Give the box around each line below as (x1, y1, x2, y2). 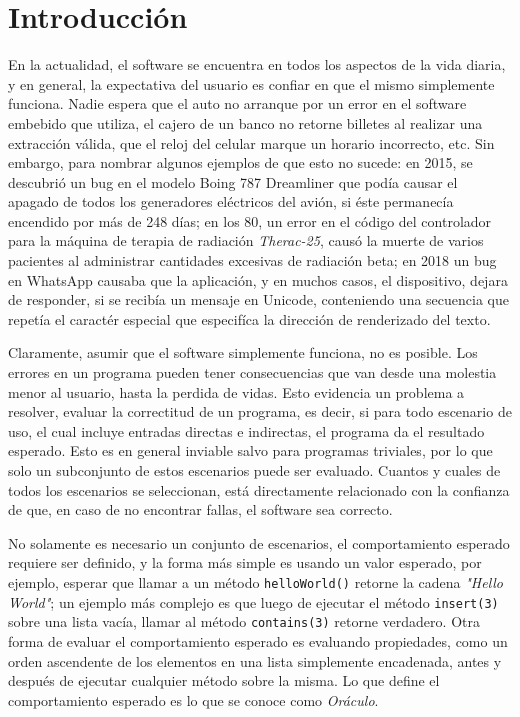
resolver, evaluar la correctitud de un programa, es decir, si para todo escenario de (8, 401, 512, 422)
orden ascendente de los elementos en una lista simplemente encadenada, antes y (8, 650, 502, 671)
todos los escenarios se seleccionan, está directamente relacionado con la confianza (8, 479, 510, 500)
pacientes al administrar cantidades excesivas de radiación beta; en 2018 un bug (8, 250, 497, 271)
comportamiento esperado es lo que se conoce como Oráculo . (8, 689, 379, 710)
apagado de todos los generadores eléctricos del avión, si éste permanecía (8, 191, 454, 212)
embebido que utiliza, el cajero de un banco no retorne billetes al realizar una (8, 112, 483, 133)
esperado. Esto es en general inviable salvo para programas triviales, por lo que (8, 440, 493, 461)
